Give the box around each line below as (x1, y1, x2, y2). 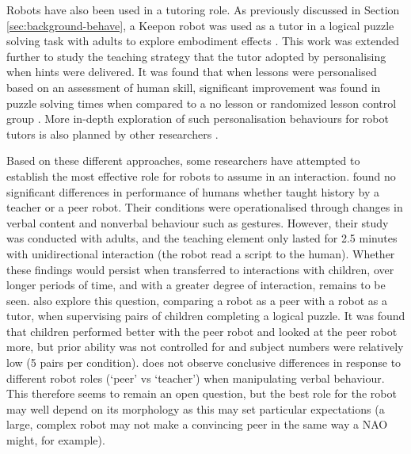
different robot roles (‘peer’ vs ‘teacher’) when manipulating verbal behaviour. (6, 369, 385, 386)
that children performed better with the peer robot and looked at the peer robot (6, 322, 398, 339)
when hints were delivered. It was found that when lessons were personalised (6, 63, 377, 80)
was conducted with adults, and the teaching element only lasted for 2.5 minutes (6, 230, 398, 246)
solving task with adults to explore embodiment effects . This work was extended (6, 32, 399, 49)
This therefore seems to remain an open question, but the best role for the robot (6, 385, 397, 402)
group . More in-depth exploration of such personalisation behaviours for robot (6, 110, 389, 127)
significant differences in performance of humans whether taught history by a (6, 183, 380, 200)
